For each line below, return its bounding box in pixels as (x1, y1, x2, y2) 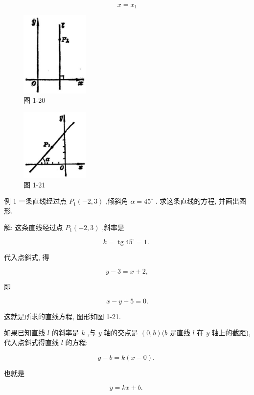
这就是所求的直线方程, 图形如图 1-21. (4, 311, 121, 321)
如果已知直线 (4, 327, 45, 338)
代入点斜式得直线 (4, 337, 59, 347)
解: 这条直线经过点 (4, 222, 63, 232)
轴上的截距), (211, 327, 251, 338)
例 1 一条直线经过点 (4, 196, 67, 206)
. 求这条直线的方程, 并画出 (155, 196, 239, 206)
